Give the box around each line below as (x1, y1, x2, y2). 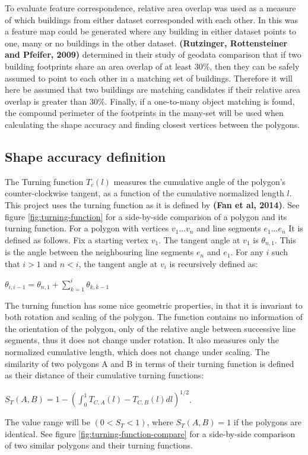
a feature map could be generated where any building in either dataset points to (5, 25, 297, 37)
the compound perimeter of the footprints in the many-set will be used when (5, 106, 284, 119)
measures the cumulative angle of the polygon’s (113, 175, 286, 187)
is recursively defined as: (169, 257, 258, 269)
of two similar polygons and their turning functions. (5, 439, 193, 451)
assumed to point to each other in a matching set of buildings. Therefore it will (5, 71, 293, 84)
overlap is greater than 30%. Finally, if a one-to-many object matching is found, (5, 95, 295, 107)
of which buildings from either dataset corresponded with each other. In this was (5, 13, 299, 26)
